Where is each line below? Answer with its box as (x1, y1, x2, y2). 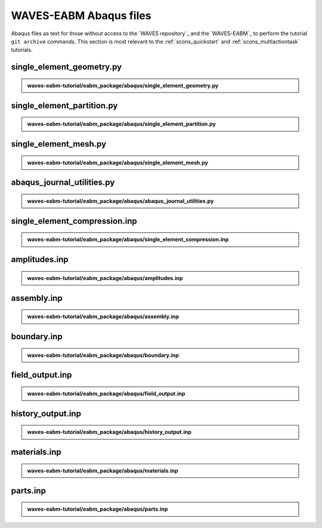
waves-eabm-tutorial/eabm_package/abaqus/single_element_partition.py (27, 120, 216, 128)
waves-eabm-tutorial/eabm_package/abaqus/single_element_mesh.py (27, 159, 209, 166)
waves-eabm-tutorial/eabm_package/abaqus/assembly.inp (27, 313, 179, 320)
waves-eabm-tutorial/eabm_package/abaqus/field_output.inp (27, 390, 185, 397)
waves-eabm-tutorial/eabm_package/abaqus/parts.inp (27, 505, 168, 513)
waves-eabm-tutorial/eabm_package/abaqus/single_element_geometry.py (27, 82, 219, 89)
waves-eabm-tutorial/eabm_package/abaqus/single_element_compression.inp (27, 236, 229, 243)
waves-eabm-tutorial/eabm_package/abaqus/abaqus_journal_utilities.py (27, 197, 214, 204)
